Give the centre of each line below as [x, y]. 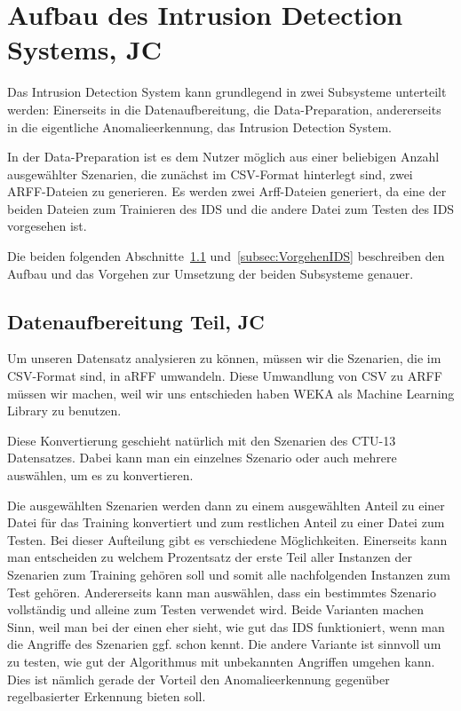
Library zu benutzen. [64, 411]
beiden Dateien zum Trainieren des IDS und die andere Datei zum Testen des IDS [231, 208]
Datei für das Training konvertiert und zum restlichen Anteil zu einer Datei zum [226, 522]
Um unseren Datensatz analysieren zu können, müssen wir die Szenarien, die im [224, 358]
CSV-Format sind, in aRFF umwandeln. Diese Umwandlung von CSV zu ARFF [225, 376]
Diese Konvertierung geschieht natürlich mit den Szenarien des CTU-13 [202, 440]
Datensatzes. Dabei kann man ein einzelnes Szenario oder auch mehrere [202, 458]
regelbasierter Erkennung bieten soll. [107, 696]
